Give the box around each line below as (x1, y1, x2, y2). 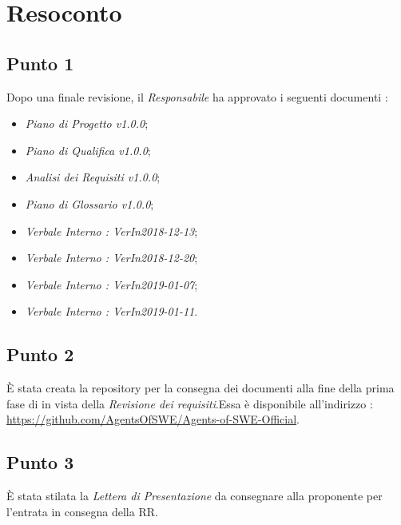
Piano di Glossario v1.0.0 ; (25, 195, 154, 212)
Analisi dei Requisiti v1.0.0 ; (25, 169, 161, 185)
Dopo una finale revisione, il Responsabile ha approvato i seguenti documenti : (6, 88, 388, 105)
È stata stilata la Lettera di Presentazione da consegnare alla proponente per (6, 487, 383, 504)
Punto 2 (6, 342, 74, 367)
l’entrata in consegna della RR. (6, 503, 158, 519)
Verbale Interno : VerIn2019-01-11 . (25, 303, 198, 320)
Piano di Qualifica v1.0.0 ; (25, 141, 151, 158)
